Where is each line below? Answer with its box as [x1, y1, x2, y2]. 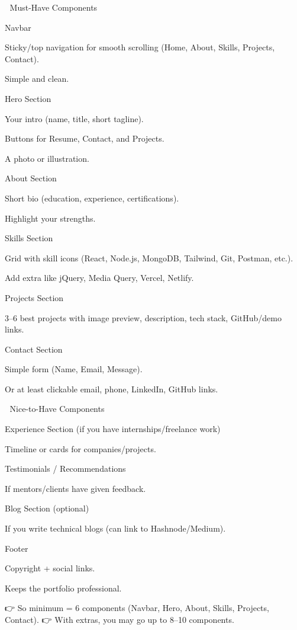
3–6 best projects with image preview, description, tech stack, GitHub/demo [5, 311, 282, 324]
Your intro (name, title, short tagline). [5, 112, 144, 124]
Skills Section [5, 232, 53, 244]
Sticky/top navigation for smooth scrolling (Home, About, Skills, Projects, [5, 41, 275, 53]
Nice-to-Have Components [9, 402, 105, 415]
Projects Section [5, 291, 64, 303]
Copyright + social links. [5, 562, 95, 574]
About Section [5, 172, 57, 184]
